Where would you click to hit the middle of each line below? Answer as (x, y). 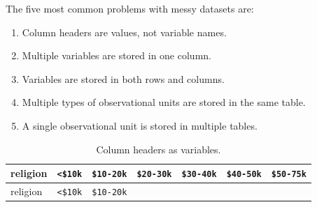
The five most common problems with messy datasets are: (130, 8)
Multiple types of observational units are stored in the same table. (164, 102)
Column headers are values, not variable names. (124, 32)
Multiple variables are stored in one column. (117, 55)
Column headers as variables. (158, 149)
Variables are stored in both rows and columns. (123, 78)
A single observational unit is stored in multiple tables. (140, 125)
